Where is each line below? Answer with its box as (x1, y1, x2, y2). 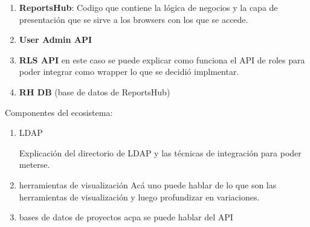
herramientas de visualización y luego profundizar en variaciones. (19, 190, 260, 203)
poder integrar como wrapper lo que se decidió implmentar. (19, 65, 239, 78)
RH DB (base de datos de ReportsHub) (19, 85, 170, 98)
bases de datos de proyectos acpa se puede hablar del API (19, 211, 233, 223)
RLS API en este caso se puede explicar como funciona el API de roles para (19, 53, 305, 66)
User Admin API (19, 33, 92, 46)
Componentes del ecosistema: (5, 106, 113, 118)
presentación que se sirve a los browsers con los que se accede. (19, 13, 248, 25)
